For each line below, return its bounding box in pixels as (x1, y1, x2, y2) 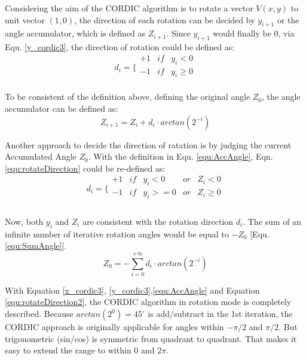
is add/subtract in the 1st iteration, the (148, 307, 293, 320)
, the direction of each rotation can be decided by (74, 13, 255, 26)
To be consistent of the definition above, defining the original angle (5, 90, 250, 103)
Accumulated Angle (5, 150, 76, 163)
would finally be (213, 27, 271, 39)
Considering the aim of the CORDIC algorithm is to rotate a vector (5, 2, 253, 14)
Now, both (5, 215, 44, 227)
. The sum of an (243, 215, 301, 227)
